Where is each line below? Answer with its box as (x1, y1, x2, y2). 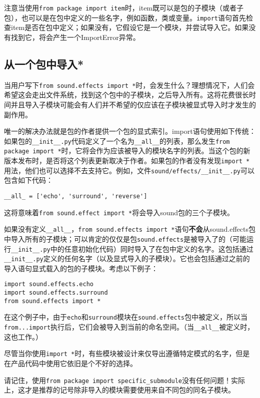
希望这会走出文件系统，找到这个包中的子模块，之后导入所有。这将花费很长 (4, 89, 249, 100)
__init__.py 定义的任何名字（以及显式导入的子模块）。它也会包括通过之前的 (4, 253, 250, 264)
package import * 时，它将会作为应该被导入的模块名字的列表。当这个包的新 (4, 145, 250, 156)
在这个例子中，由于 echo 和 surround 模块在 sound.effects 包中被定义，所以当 (4, 312, 247, 322)
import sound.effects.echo (4, 281, 93, 288)
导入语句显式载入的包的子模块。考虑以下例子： (4, 263, 158, 273)
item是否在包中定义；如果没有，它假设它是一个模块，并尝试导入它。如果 (10, 22, 249, 32)
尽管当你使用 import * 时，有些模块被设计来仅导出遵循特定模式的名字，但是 (4, 348, 250, 359)
